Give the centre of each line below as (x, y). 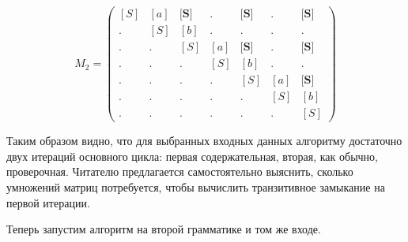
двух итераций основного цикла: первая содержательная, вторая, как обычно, (192, 156)
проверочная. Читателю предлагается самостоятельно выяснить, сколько (180, 171)
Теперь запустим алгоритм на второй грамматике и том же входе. (164, 229)
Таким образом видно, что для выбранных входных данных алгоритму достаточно (204, 141)
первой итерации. (48, 202)
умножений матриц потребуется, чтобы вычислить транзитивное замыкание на (196, 187)
